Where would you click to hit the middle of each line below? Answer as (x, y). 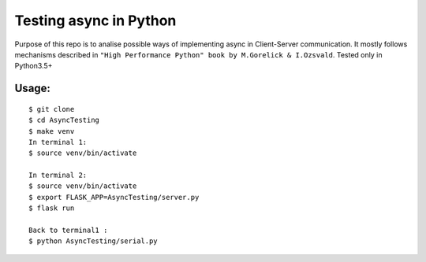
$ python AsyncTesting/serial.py (93, 241)
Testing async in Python (95, 20)
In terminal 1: (58, 142)
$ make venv (52, 131)
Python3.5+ (34, 66)
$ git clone (52, 109)
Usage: (33, 89)
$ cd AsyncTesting (64, 120)
